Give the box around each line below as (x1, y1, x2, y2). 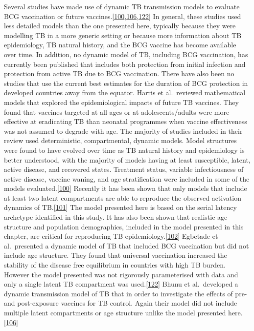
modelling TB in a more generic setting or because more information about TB (4, 30, 242, 40)
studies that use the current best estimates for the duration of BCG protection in (4, 78, 248, 88)
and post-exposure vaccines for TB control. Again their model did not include (4, 298, 237, 308)
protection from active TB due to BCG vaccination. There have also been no (4, 68, 234, 79)
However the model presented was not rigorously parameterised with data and (4, 269, 238, 279)
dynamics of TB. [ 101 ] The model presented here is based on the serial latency (4, 202, 237, 212)
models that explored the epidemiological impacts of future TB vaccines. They (4, 97, 239, 107)
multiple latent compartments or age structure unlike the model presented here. (4, 308, 243, 317)
